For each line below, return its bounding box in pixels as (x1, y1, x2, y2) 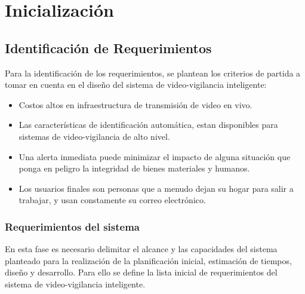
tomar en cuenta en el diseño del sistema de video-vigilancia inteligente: (5, 78, 267, 91)
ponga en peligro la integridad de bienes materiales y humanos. (19, 162, 250, 174)
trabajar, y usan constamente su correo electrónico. (19, 194, 206, 206)
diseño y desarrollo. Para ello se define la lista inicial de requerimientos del (5, 266, 278, 278)
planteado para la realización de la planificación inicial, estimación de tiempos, (5, 254, 292, 267)
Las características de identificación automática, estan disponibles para (19, 118, 278, 131)
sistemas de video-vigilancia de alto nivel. (19, 130, 170, 142)
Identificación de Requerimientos (5, 38, 212, 57)
